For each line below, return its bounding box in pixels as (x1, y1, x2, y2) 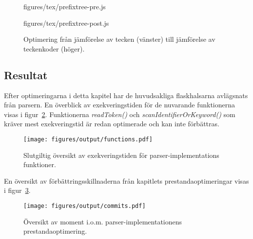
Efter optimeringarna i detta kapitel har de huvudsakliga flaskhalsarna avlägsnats (4, 90, 248, 100)
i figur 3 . (4, 185, 31, 195)
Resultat (4, 67, 48, 82)
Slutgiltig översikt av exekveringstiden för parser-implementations (23, 150, 219, 160)
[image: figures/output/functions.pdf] (23, 136, 153, 143)
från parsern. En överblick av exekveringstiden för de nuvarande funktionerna (4, 100, 235, 110)
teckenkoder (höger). (23, 43, 85, 53)
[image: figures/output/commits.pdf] (23, 202, 146, 209)
